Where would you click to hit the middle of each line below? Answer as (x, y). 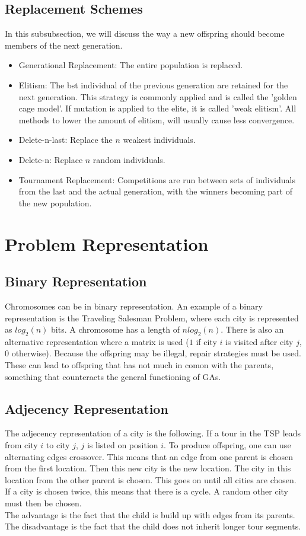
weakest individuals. (159, 140)
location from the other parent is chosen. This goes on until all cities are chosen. (151, 479)
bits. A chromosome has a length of (115, 329)
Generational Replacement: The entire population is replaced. (131, 65)
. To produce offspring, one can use (227, 445)
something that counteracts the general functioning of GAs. (113, 376)
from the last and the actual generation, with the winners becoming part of (155, 191)
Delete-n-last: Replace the (66, 140)
